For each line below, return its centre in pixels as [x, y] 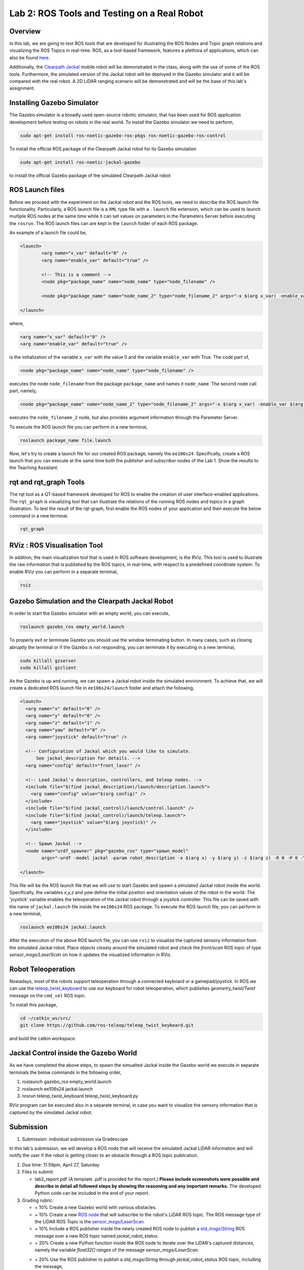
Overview [25, 31]
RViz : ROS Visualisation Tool [56, 545]
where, [17, 323]
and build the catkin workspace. [43, 1038]
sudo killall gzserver [48, 661]
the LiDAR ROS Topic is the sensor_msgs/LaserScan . [90, 1221]
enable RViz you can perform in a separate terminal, [64, 571]
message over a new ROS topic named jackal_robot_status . [97, 1236]
